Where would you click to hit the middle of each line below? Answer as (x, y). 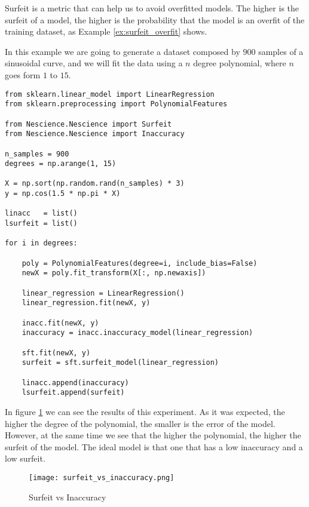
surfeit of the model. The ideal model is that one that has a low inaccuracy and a (154, 446)
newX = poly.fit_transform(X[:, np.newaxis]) (114, 273)
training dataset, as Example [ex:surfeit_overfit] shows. (106, 31)
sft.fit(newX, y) (56, 353)
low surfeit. (25, 458)
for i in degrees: (41, 243)
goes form (23, 74)
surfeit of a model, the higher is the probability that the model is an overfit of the (155, 19)
